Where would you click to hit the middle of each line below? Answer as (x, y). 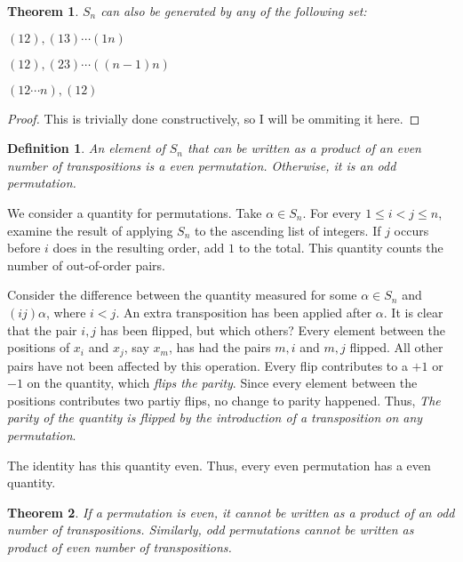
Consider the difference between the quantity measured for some (182, 295)
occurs (411, 230)
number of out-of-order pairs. (86, 265)
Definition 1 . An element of (86, 148)
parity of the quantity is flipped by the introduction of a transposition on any (215, 417)
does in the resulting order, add (139, 248)
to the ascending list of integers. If (288, 230)
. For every (332, 212)
